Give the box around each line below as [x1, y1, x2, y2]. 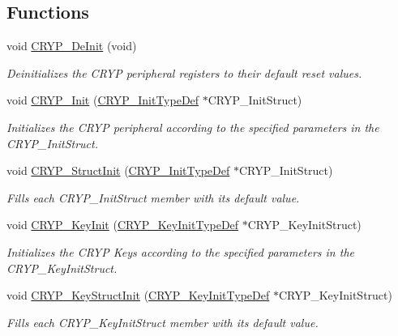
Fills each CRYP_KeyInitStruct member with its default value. [6, 313, 319, 330]
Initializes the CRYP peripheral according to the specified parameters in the [6, 118, 379, 135]
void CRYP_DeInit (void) [6, 37, 137, 54]
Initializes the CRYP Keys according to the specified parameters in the [6, 243, 354, 260]
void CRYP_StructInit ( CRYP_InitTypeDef [6, 162, 230, 179]
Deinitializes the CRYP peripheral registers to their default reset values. [6, 64, 362, 81]
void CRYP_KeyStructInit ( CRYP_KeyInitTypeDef [6, 287, 270, 304]
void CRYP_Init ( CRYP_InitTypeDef [6, 91, 199, 108]
